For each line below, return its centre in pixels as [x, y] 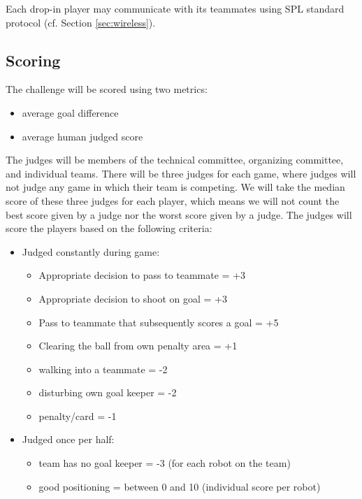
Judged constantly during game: [91, 251]
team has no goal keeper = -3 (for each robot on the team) [165, 463]
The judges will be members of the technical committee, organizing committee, [175, 160]
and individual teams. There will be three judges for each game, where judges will [181, 173]
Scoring [33, 60]
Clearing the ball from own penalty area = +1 [138, 346]
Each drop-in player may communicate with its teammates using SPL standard [175, 8]
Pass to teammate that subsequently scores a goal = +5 [159, 322]
